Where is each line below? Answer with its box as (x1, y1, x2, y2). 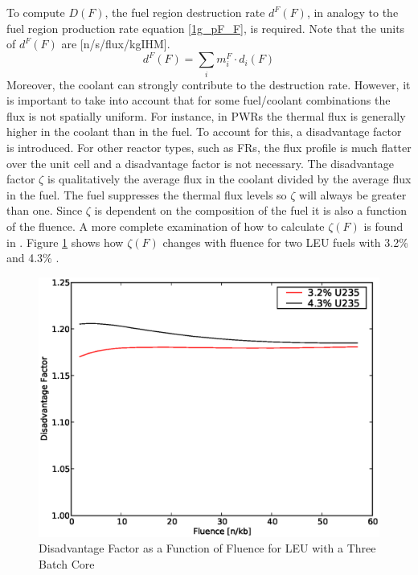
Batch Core (39, 555, 95, 572)
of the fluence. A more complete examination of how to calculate (6, 217, 325, 234)
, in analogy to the (306, 4, 399, 20)
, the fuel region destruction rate (104, 4, 265, 20)
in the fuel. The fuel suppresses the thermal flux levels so (6, 186, 287, 203)
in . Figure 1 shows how (6, 233, 124, 250)
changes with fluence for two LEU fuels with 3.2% (162, 233, 408, 250)
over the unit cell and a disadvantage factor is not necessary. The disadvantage (6, 154, 394, 171)
